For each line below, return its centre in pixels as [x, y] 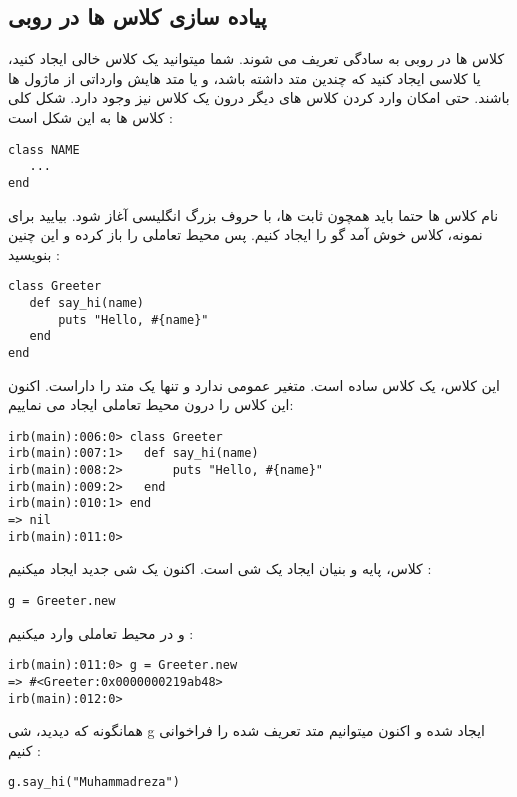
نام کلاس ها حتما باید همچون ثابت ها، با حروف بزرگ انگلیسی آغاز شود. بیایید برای [253, 214]
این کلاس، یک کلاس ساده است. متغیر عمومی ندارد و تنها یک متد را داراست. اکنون [254, 384]
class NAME [44, 149]
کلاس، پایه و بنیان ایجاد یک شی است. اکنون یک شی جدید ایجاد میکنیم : [220, 568]
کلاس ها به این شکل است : [90, 116]
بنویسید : [34, 253]
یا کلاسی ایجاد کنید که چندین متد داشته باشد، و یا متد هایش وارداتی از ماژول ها [244, 77]
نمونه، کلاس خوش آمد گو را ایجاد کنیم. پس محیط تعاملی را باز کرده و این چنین [245, 234]
